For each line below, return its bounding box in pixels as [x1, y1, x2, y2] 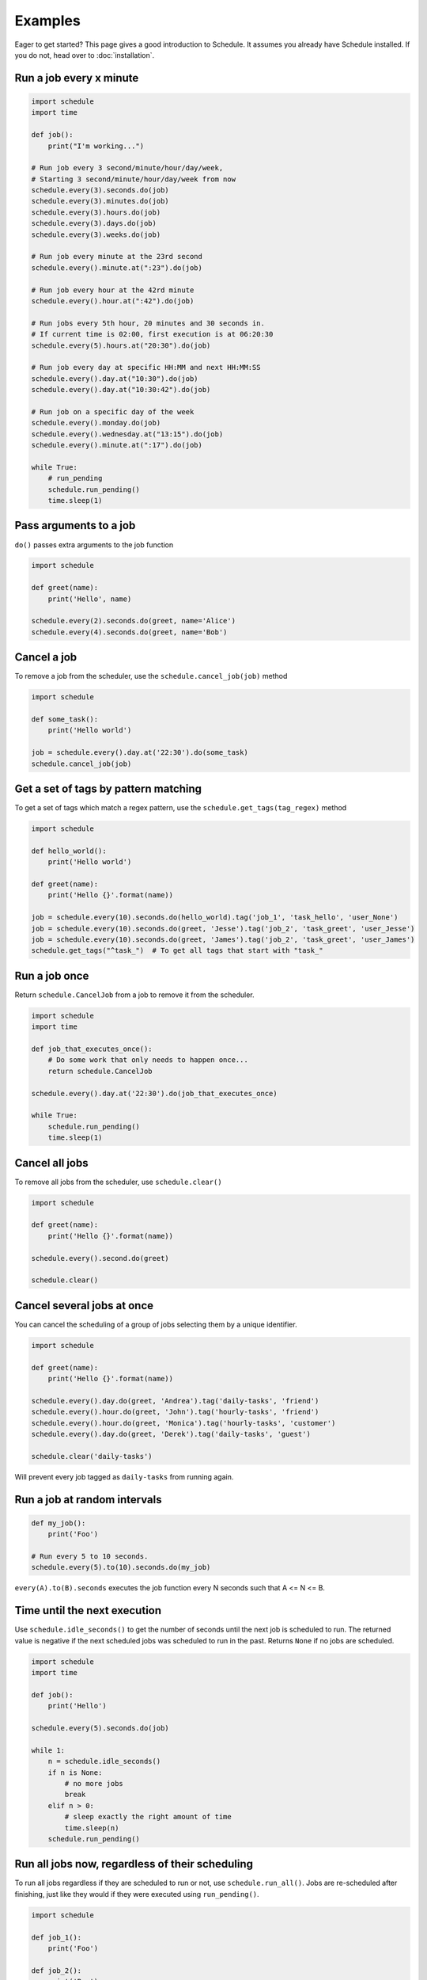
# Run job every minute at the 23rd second [31, 252, 203, 261]
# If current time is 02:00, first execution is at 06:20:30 [31, 329, 274, 339]
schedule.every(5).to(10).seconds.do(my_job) [31, 1563, 211, 1572]
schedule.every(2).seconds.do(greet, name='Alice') [31, 616, 236, 626]
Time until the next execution [14, 1604, 162, 1617]
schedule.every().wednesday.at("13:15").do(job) [31, 429, 224, 439]
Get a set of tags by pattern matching [14, 782, 202, 796]
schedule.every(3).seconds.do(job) [31, 186, 169, 195]
